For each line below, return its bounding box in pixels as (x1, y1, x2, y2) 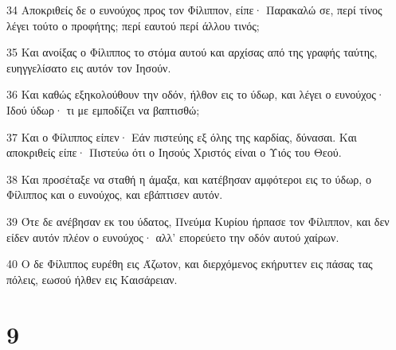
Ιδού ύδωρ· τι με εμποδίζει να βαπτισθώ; (6, 101, 200, 118)
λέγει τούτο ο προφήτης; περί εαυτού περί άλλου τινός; (6, 17, 260, 33)
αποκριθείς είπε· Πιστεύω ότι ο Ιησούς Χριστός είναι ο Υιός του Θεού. (6, 144, 342, 161)
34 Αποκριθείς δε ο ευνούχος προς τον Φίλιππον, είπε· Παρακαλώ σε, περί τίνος (6, 2, 382, 17)
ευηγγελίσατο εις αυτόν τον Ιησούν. (6, 59, 171, 76)
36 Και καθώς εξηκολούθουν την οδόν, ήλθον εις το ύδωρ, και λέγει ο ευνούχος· (6, 86, 385, 103)
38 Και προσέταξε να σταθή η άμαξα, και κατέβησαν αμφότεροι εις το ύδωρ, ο (6, 170, 371, 187)
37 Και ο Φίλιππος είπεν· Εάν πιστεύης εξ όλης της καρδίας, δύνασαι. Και (6, 128, 357, 145)
